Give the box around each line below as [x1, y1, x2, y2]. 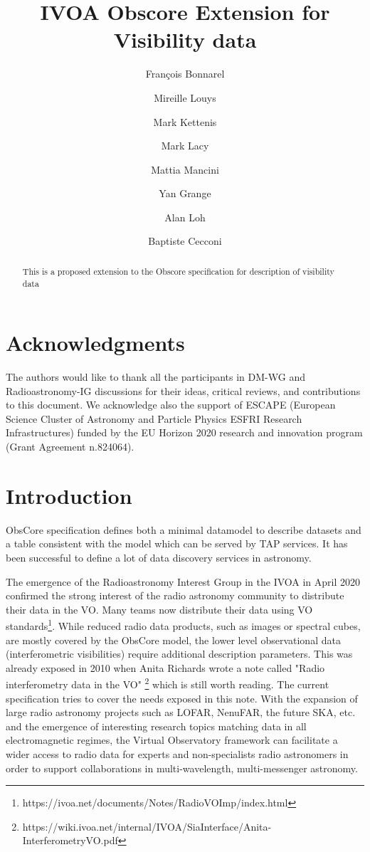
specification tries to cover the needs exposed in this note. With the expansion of [6, 690, 358, 705]
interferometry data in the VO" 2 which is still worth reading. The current [6, 675, 329, 692]
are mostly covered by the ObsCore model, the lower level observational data [6, 632, 341, 647]
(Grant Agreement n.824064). [6, 439, 134, 454]
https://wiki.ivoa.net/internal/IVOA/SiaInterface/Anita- [22, 819, 272, 833]
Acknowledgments [6, 328, 185, 357]
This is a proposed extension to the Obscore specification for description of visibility [22, 265, 334, 277]
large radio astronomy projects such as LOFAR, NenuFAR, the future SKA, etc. [6, 705, 356, 720]
